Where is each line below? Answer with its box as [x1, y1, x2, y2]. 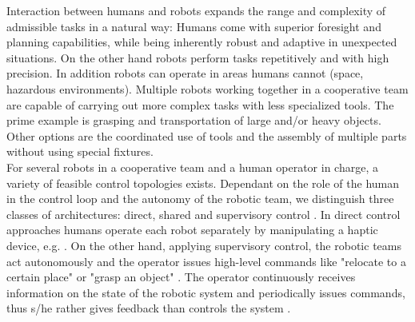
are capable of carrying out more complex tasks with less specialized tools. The [6, 96, 394, 113]
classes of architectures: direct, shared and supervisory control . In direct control [6, 205, 401, 222]
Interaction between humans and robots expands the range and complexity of [6, 2, 386, 18]
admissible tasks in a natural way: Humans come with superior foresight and [6, 18, 381, 34]
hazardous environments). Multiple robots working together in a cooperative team [6, 80, 409, 97]
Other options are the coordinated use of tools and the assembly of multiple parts [6, 127, 407, 144]
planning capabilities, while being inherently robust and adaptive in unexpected [6, 34, 397, 50]
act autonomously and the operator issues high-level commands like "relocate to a [6, 252, 406, 269]
